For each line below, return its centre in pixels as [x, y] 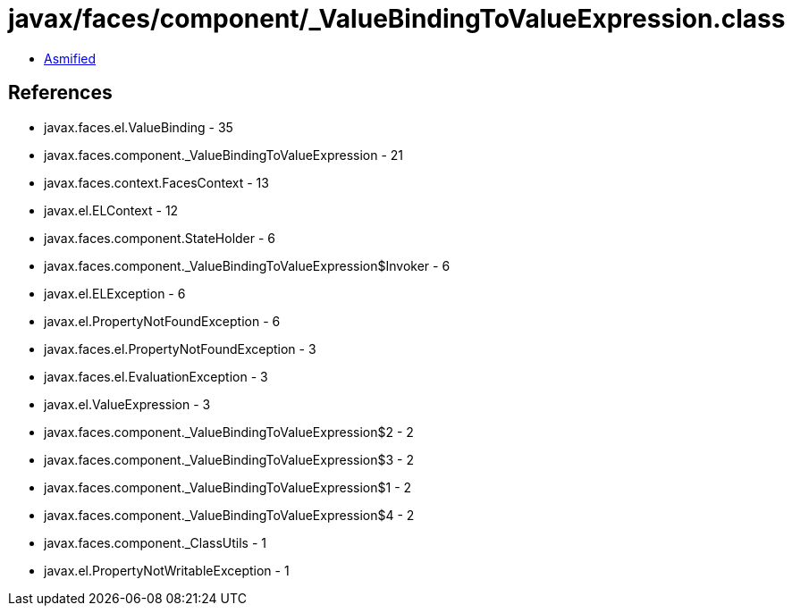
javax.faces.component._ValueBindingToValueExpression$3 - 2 [229, 459]
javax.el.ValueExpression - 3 [127, 404]
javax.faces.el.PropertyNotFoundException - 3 [180, 348]
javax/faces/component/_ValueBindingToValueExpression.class [397, 19]
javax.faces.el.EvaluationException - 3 [156, 376]
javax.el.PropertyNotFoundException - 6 [162, 321]
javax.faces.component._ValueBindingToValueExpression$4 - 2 [229, 515]
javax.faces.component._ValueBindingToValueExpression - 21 [224, 155]
